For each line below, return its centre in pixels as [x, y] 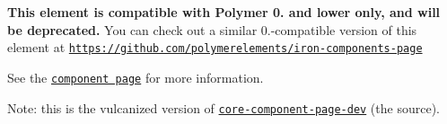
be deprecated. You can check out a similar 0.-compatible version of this [212, 29]
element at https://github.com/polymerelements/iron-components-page [215, 47]
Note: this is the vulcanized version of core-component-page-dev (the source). [223, 107]
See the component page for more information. [136, 77]
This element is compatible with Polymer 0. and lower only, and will [224, 12]
